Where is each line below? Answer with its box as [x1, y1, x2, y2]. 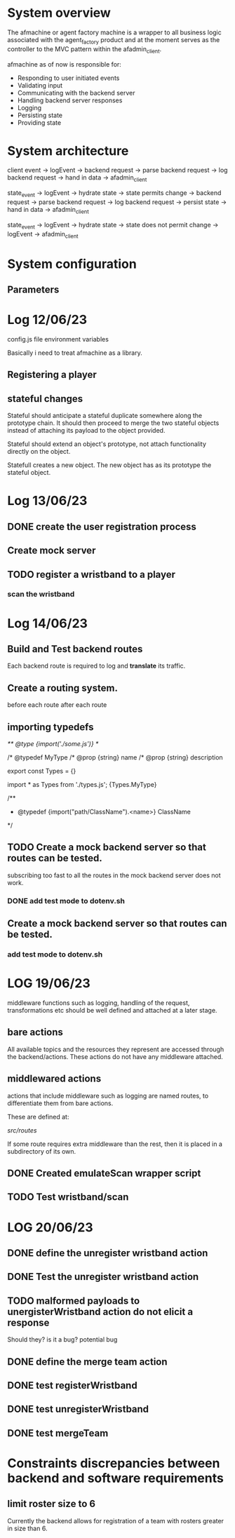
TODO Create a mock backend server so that [7, 842, 207, 854]
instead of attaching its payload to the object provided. [7, 426, 166, 435]
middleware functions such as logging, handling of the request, [7, 999, 190, 1007]
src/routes [7, 1126, 37, 1134]
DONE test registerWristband [7, 1380, 138, 1391]
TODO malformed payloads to [7, 1295, 140, 1307]
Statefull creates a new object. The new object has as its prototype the [7, 461, 212, 469]
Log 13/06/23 [7, 493, 88, 509]
